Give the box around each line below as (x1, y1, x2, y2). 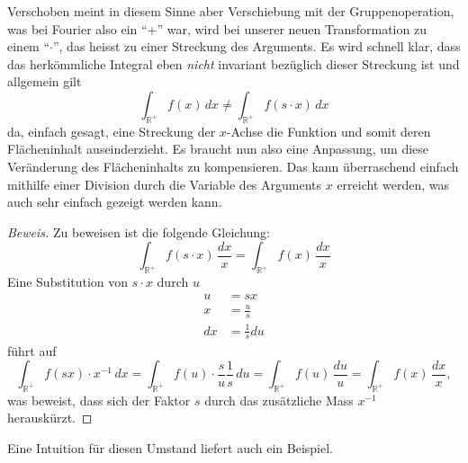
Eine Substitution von (7, 272, 129, 291)
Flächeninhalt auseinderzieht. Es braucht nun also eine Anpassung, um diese (7, 139, 429, 158)
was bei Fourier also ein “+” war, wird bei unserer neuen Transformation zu (7, 19, 427, 38)
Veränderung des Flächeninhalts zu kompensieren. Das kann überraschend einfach (7, 156, 459, 175)
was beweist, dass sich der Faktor (7, 390, 191, 409)
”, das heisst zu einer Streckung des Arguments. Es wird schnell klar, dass (52, 37, 461, 56)
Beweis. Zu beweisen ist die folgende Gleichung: (7, 222, 270, 241)
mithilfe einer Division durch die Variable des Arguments (7, 174, 322, 193)
